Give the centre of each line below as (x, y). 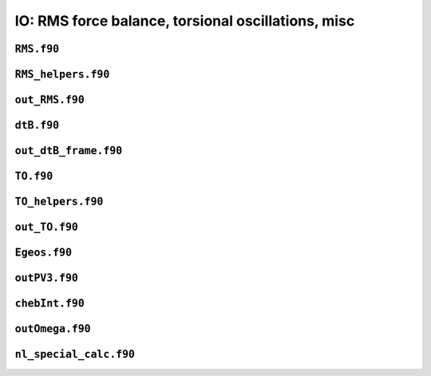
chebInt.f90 (50, 304)
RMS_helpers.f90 (62, 74)
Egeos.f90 (43, 253)
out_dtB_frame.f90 (69, 151)
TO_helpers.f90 (59, 202)
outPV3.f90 (47, 278)
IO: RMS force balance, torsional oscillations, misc (185, 21)
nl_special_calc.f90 (75, 354)
